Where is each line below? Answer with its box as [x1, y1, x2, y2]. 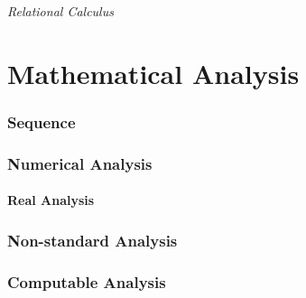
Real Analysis [7, 191, 95, 210]
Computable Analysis [7, 270, 166, 293]
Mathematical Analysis [7, 54, 300, 91]
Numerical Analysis [7, 152, 153, 174]
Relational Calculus [7, 2, 114, 20]
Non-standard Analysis [7, 228, 178, 251]
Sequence [7, 110, 76, 133]
